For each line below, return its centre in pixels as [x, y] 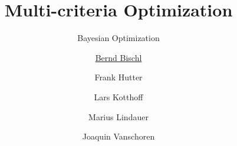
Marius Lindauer [119, 116]
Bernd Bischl [119, 57]
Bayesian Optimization [119, 38]
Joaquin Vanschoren [119, 136]
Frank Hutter [119, 77]
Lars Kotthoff [119, 96]
